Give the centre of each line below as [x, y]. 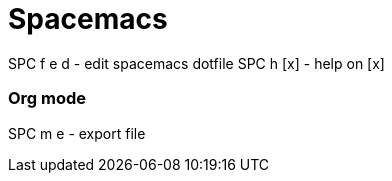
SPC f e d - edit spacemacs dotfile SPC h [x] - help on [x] [196, 63]
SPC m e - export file [77, 133]
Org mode [47, 98]
